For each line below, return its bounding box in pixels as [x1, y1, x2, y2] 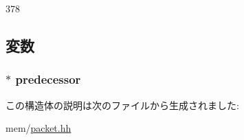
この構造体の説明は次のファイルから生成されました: [5, 97, 239, 112]
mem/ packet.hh [5, 121, 71, 135]
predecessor [15, 71, 81, 88]
